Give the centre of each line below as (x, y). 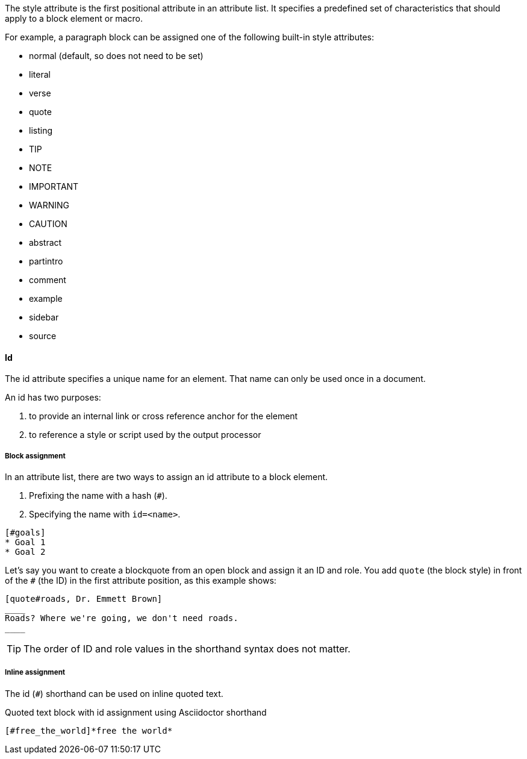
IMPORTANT (54, 186)
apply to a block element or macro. (74, 18)
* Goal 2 (25, 552)
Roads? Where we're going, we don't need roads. (122, 618)
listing (41, 130)
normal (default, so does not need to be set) (116, 56)
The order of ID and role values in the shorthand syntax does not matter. (187, 649)
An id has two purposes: (53, 398)
